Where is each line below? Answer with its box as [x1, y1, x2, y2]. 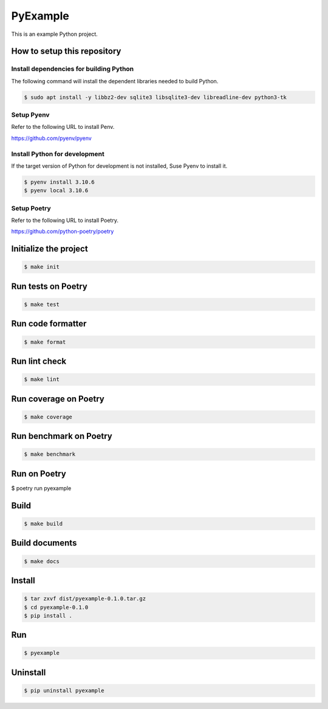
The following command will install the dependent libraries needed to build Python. [11, 77, 219, 85]
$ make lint [24, 376, 60, 383]
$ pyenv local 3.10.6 [24, 187, 89, 194]
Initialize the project [11, 244, 88, 254]
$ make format [24, 338, 66, 345]
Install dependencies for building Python [11, 64, 134, 73]
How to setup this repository [11, 46, 121, 57]
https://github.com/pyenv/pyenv [11, 134, 92, 142]
